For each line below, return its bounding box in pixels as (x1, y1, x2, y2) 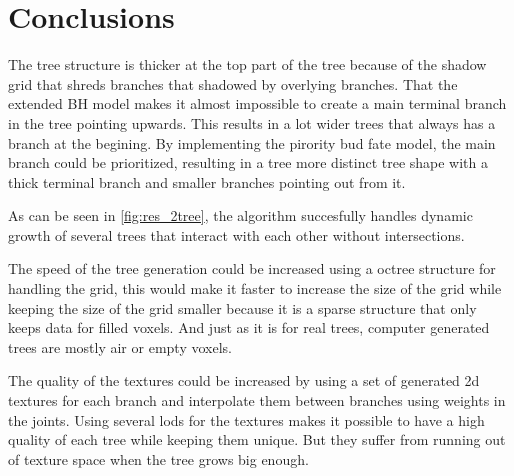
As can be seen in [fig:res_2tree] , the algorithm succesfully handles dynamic (8, 205, 473, 226)
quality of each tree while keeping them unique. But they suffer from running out (8, 429, 506, 450)
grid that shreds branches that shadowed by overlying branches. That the (8, 73, 458, 94)
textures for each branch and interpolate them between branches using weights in (8, 390, 506, 411)
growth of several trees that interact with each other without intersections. (8, 224, 465, 245)
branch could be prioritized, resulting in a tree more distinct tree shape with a (8, 152, 489, 173)
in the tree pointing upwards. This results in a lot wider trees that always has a (8, 112, 496, 133)
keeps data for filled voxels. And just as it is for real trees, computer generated (8, 317, 490, 338)
